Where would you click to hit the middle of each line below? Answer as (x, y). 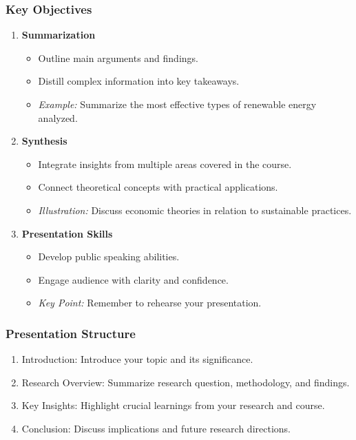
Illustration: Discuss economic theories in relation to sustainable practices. (195, 210)
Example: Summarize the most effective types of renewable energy (177, 104)
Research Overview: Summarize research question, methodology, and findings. (186, 382)
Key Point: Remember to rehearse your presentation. (150, 303)
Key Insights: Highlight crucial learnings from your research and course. (173, 405)
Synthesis (44, 141)
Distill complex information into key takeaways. (139, 81)
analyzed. (58, 117)
